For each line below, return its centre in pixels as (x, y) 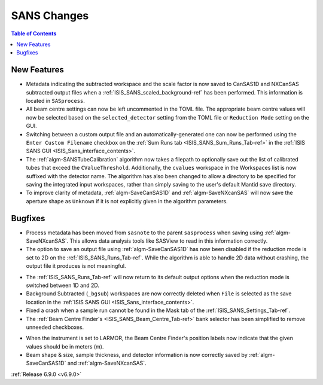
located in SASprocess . (55, 101)
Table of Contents (34, 33)
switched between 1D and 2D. (63, 285)
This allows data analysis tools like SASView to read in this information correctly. (169, 241)
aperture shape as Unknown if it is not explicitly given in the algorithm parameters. (127, 201)
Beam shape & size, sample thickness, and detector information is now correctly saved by (137, 355)
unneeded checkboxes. (55, 327)
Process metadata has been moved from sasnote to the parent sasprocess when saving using (144, 233)
